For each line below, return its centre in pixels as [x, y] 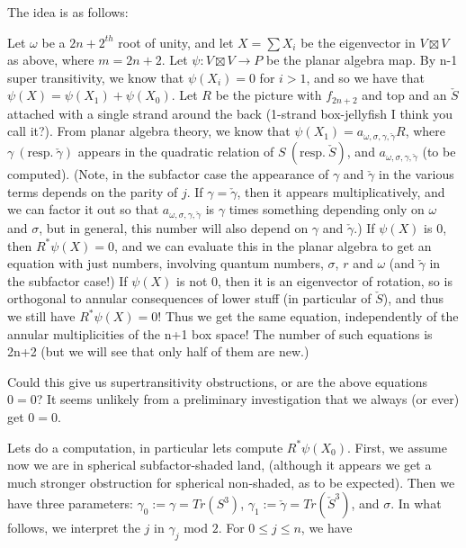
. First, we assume [397, 447]
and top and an [404, 95]
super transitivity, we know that [96, 77]
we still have [41, 316]
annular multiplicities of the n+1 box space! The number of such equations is [220, 333]
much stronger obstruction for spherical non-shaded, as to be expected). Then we [231, 482]
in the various [416, 174]
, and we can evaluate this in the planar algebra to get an [273, 245]
